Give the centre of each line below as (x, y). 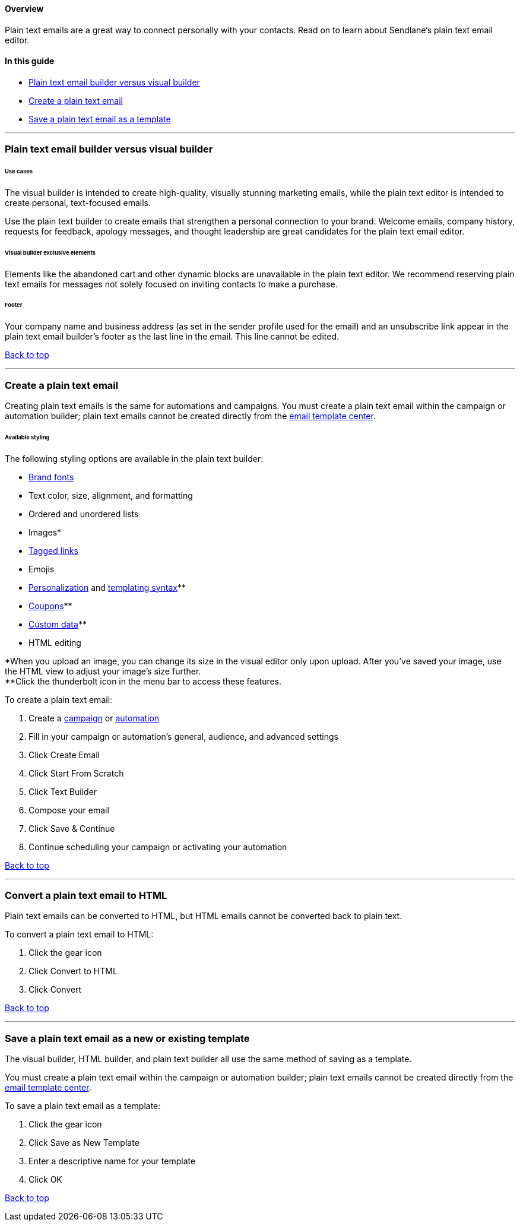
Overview (24, 9)
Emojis (42, 569)
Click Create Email (64, 755)
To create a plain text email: (59, 699)
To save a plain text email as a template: (83, 1106)
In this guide (30, 61)
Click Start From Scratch (76, 773)
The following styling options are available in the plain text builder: (134, 458)
